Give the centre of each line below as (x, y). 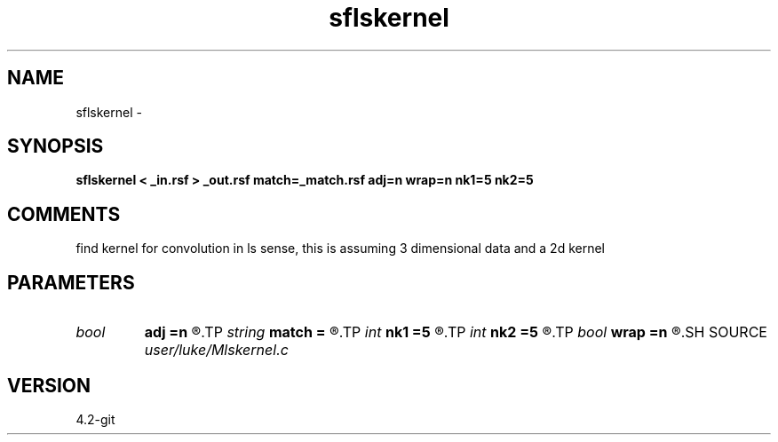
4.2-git (95, 419)
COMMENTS (64, 214)
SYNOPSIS (56, 146)
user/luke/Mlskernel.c (216, 350)
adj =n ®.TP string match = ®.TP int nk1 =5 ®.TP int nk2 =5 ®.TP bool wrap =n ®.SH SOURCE (456, 332)
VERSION (49, 385)
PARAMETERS (71, 282)
